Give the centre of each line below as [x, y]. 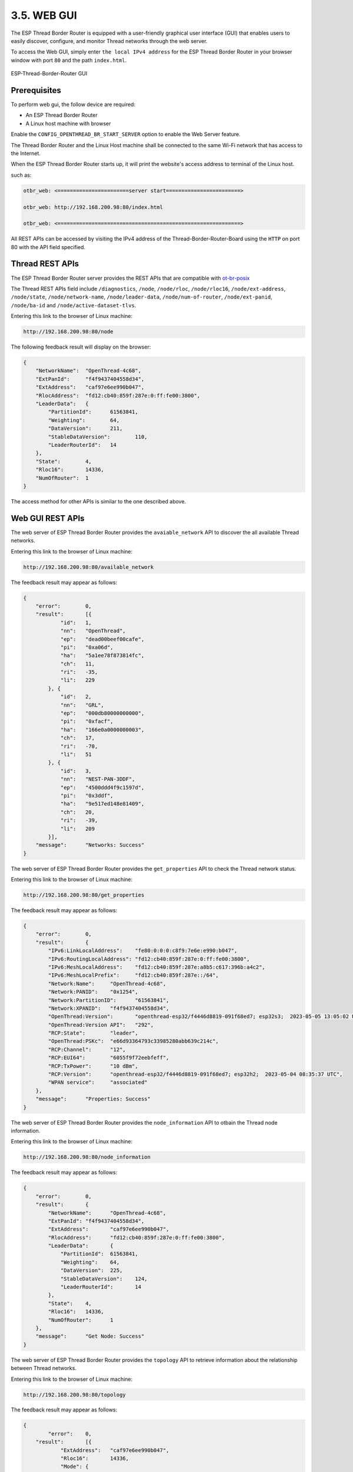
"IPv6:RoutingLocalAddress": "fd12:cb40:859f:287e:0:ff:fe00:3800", [149, 959]
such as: [21, 175]
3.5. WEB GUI [44, 15]
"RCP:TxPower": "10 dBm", [93, 1066]
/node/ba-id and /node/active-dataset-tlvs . [74, 305]
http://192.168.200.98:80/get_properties [84, 895]
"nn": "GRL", [82, 705]
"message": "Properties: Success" [93, 1099]
